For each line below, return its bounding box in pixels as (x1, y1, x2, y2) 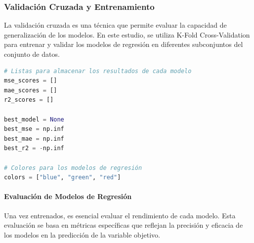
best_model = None (4, 116, 64, 123)
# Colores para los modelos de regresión (4, 164, 142, 171)
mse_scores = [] (4, 77, 57, 84)
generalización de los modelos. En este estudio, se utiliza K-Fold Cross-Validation (4, 29, 250, 40)
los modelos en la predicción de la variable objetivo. (4, 229, 161, 240)
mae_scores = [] (4, 86, 57, 94)
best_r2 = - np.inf (4, 145, 64, 152)
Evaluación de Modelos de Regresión (4, 191, 132, 202)
